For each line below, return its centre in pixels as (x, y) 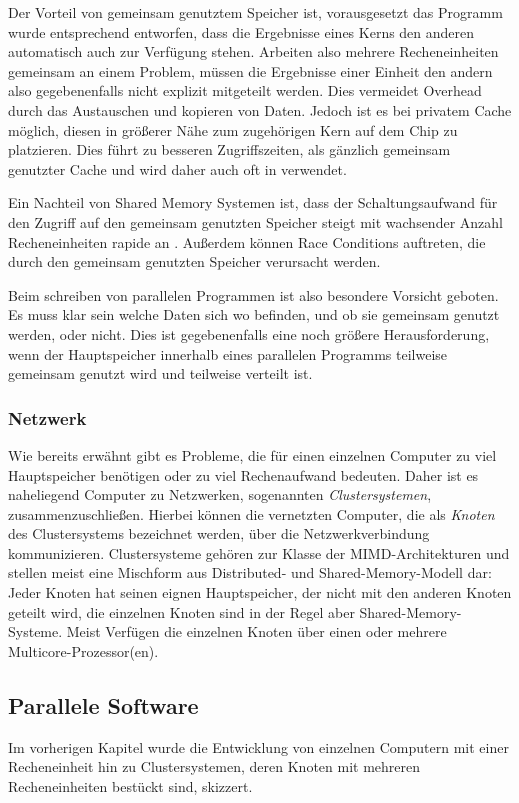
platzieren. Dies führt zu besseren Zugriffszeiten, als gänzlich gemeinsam (229, 149)
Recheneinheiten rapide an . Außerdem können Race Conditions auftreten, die (247, 241)
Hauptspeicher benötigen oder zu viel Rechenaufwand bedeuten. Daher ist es (243, 474)
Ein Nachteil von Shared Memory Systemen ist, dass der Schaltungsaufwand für (253, 202)
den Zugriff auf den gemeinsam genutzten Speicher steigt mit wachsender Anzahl (255, 221)
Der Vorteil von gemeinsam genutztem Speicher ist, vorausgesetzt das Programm (255, 12)
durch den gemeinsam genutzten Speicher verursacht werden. (194, 261)
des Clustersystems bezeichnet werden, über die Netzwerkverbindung (219, 533)
